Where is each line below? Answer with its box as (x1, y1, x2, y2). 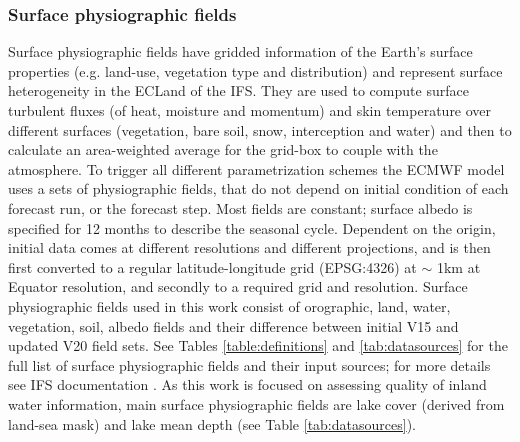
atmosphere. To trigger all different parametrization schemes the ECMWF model (8, 158, 505, 179)
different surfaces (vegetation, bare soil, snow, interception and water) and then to (8, 119, 512, 140)
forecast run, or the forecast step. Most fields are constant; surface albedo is (8, 197, 473, 218)
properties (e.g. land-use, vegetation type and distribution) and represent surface (8, 60, 503, 81)
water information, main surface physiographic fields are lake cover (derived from (8, 393, 505, 414)
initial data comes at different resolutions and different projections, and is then (8, 237, 491, 258)
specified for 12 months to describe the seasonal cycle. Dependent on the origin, (8, 217, 496, 238)
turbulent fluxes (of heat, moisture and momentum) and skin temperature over (8, 100, 492, 120)
